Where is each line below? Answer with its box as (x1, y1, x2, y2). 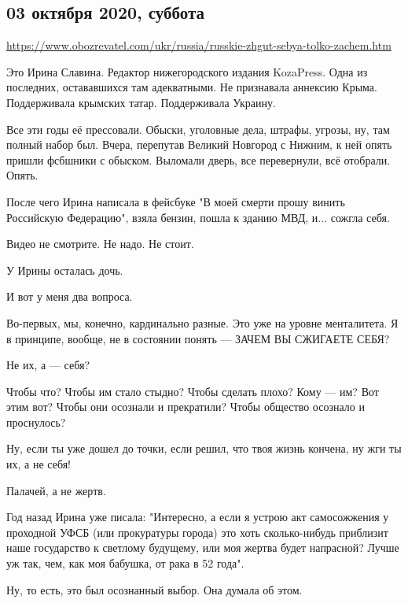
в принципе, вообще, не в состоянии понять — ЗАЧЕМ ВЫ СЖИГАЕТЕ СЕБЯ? (6, 330, 390, 346)
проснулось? (6, 413, 66, 430)
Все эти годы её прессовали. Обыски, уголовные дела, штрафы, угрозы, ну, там (6, 120, 390, 137)
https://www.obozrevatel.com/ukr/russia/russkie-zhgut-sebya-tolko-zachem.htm (6, 37, 391, 54)
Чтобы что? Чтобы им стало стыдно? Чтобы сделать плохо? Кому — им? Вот (6, 383, 379, 399)
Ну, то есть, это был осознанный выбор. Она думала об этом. (6, 581, 303, 597)
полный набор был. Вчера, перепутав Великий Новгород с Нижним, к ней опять (6, 136, 392, 153)
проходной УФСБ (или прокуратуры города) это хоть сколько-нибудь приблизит (6, 523, 388, 540)
